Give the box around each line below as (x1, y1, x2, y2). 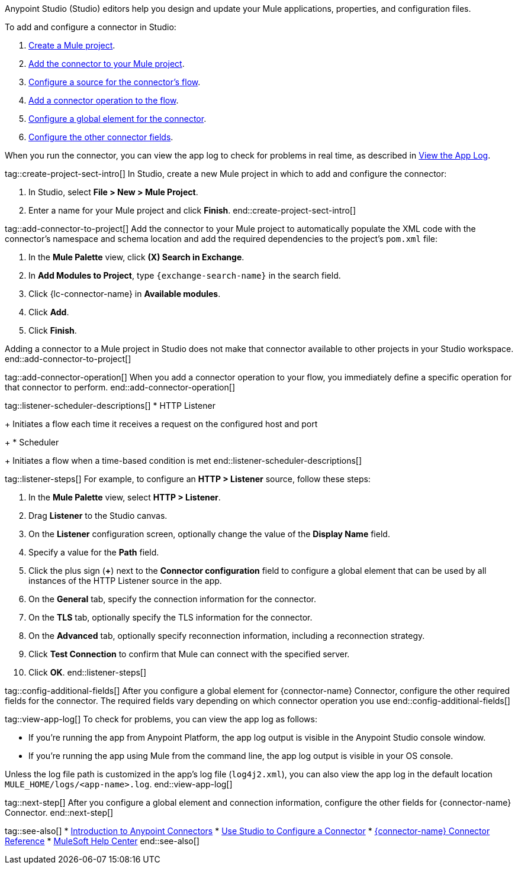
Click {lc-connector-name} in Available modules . (28, 289, 221, 299)
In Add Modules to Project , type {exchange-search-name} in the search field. (28, 270, 341, 280)
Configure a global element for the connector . (28, 114, 207, 124)
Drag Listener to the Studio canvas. (28, 511, 168, 521)
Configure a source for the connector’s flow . (28, 77, 201, 87)
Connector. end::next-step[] (5, 807, 114, 818)
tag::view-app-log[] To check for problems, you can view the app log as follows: (5, 714, 317, 724)
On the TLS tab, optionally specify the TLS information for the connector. (28, 612, 313, 622)
